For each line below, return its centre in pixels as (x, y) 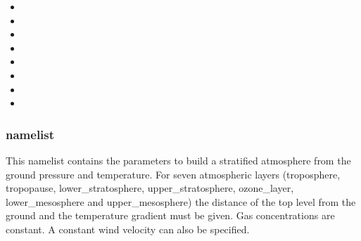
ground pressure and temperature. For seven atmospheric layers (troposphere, (173, 174)
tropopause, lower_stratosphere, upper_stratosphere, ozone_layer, (150, 188)
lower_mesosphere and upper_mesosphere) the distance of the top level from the (181, 201)
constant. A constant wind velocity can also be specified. (128, 229)
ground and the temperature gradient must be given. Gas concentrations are (170, 215)
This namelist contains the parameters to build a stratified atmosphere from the (178, 160)
